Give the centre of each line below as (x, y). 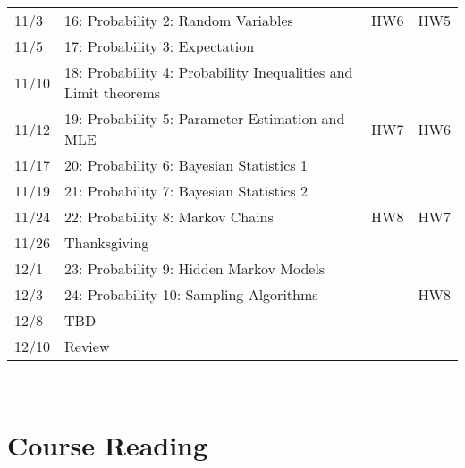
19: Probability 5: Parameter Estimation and (205, 118)
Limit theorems (113, 92)
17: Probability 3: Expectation (160, 46)
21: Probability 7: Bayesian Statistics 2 (186, 191)
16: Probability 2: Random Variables (179, 20)
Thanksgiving (107, 242)
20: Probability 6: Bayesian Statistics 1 (186, 165)
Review (87, 346)
